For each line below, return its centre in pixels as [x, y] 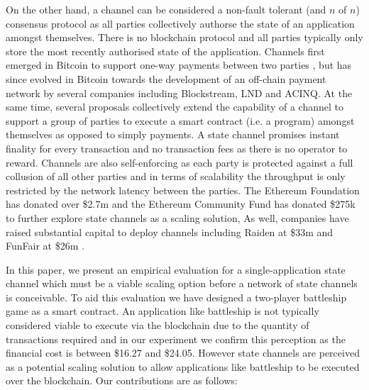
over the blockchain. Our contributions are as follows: [122, 380]
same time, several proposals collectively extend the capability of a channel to [175, 107]
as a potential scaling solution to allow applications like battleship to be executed [183, 366]
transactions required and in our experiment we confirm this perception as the [176, 339]
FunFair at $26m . [45, 246]
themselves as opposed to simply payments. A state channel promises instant [173, 134]
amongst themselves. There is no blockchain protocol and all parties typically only [184, 37]
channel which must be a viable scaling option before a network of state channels [182, 283]
